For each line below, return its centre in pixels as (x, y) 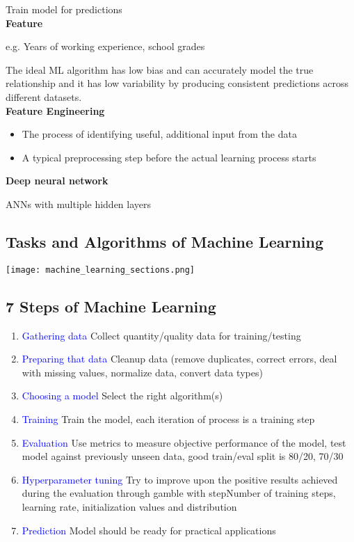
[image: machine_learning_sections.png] (100, 270)
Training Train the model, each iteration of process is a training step (168, 419)
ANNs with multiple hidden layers (79, 204)
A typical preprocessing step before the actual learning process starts (169, 157)
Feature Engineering (55, 110)
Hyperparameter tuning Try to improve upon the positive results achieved (180, 479)
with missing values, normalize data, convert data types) (142, 372)
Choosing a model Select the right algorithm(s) (122, 396)
